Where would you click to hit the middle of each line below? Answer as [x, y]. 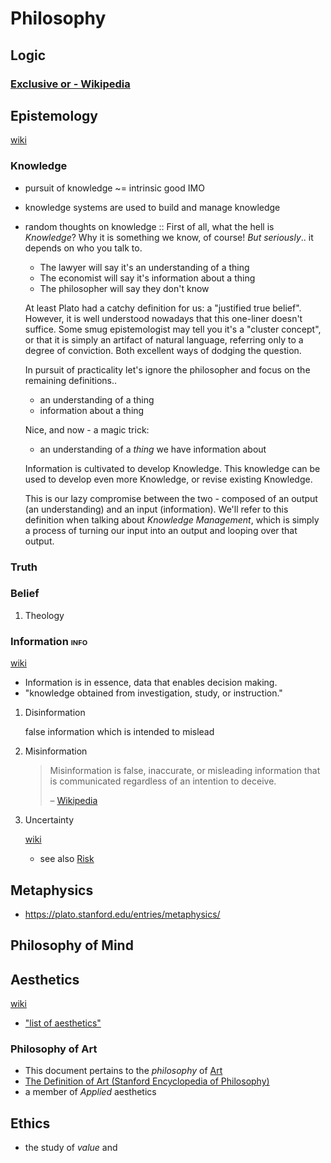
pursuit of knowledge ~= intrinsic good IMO [114, 188]
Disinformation [55, 713]
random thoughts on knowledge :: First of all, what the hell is [149, 226]
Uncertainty [49, 820]
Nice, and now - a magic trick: [87, 429]
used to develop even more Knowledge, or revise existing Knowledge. [168, 479]
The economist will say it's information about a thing [147, 278]
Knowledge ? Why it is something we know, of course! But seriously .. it [169, 237]
